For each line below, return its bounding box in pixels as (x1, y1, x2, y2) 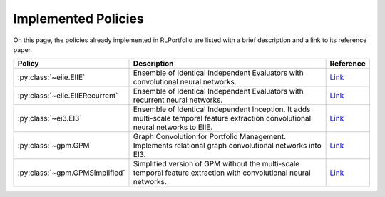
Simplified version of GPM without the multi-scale (133, 159, 300, 169)
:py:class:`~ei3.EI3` (17, 113, 82, 123)
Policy (17, 59, 39, 69)
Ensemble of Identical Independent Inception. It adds (133, 104, 311, 114)
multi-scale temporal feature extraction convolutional (133, 113, 312, 123)
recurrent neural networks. (133, 95, 223, 105)
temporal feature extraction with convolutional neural (133, 168, 311, 178)
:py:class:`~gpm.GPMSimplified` (17, 168, 125, 178)
